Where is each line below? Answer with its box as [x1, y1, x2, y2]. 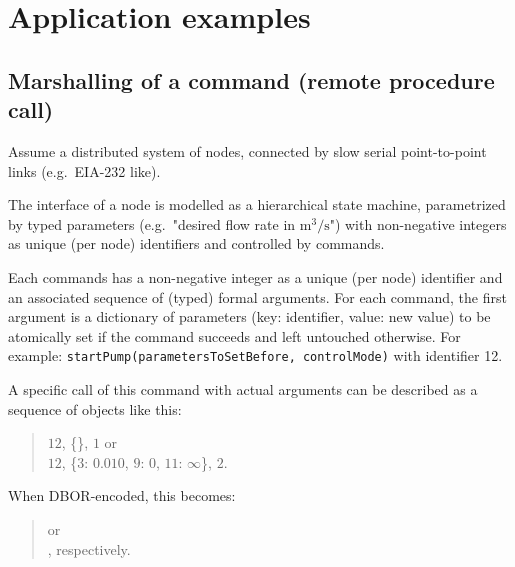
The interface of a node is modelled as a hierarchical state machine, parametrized [8, 194, 506, 215]
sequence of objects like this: [8, 398, 182, 419]
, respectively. [47, 538, 131, 559]
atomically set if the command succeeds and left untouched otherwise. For [8, 325, 461, 346]
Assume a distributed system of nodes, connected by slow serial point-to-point [8, 140, 487, 161]
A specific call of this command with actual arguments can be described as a [8, 378, 478, 399]
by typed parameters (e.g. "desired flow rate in [8, 213, 296, 234]
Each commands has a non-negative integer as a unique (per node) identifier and [8, 266, 503, 287]
